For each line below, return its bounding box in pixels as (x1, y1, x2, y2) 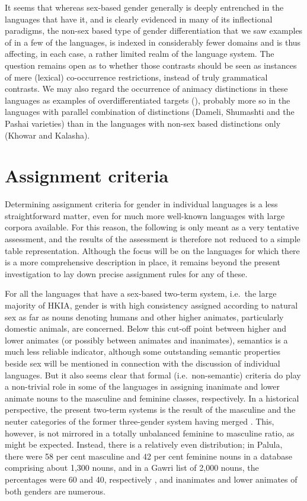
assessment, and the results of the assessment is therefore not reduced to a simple (5, 233, 300, 245)
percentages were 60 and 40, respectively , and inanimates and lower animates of (5, 473, 298, 485)
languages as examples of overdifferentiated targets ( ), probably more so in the (5, 94, 290, 106)
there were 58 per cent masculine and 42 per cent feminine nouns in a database (5, 449, 292, 462)
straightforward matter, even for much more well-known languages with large (5, 209, 285, 221)
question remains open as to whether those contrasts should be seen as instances (5, 59, 297, 71)
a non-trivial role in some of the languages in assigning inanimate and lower (5, 380, 280, 393)
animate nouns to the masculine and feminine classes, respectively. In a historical (5, 391, 299, 404)
